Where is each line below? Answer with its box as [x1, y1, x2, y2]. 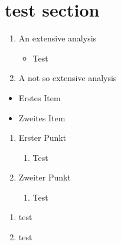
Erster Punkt [18, 131, 67, 144]
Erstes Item [18, 91, 61, 104]
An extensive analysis [18, 32, 97, 44]
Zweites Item [18, 111, 66, 124]
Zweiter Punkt [18, 171, 71, 183]
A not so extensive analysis [18, 72, 117, 84]
